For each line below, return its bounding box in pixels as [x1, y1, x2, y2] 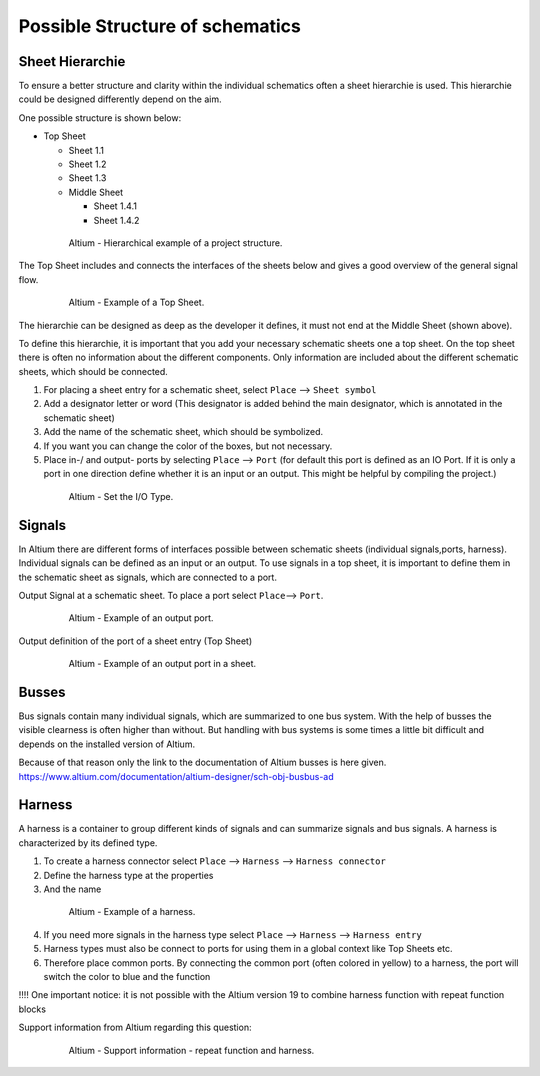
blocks [18, 1003, 47, 1015]
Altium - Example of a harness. [68, 906, 196, 918]
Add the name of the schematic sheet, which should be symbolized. [43, 426, 324, 438]
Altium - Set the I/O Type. [68, 490, 174, 502]
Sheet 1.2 [68, 158, 107, 170]
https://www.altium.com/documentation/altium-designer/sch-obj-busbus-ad [18, 770, 334, 782]
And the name [43, 883, 102, 895]
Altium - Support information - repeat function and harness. [68, 1044, 315, 1056]
